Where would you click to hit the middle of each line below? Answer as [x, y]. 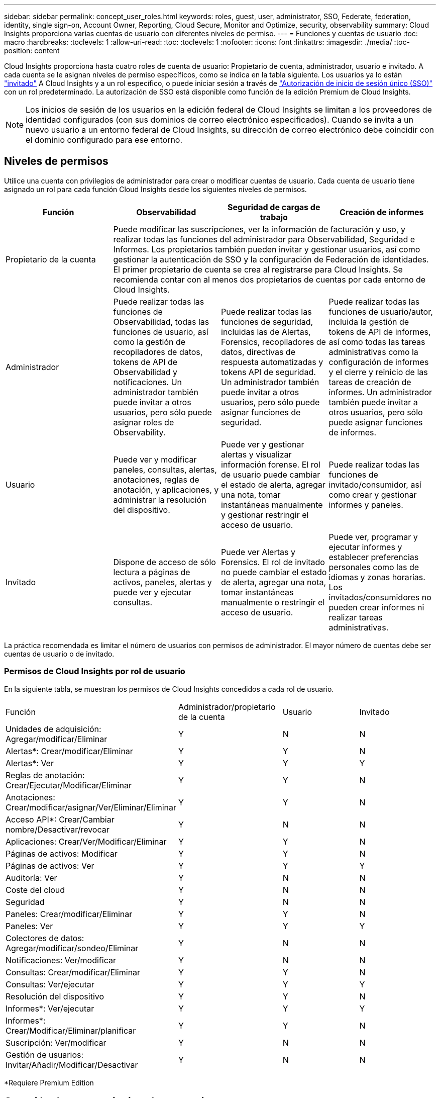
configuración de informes [379, 362]
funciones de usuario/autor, [381, 311]
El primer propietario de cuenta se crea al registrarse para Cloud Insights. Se [258, 269]
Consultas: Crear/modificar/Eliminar [73, 972]
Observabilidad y [145, 372]
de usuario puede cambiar [271, 474]
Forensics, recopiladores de [273, 342]
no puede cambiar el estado [274, 572]
